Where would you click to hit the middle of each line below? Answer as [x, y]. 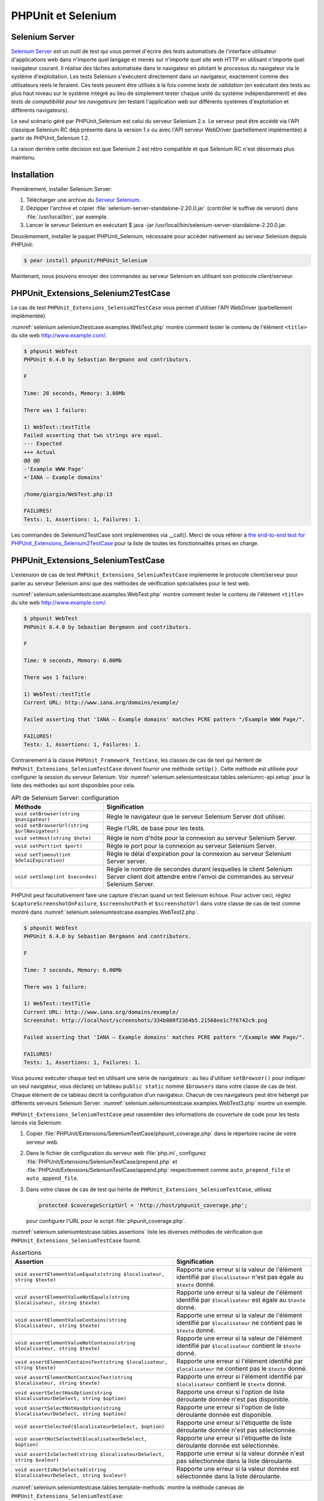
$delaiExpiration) [40, 861]
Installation [32, 174]
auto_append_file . [52, 1178]
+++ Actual [40, 452]
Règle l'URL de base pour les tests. [156, 829]
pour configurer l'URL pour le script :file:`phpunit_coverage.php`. [106, 1221]
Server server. [127, 862]
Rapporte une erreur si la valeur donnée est [238, 1469]
